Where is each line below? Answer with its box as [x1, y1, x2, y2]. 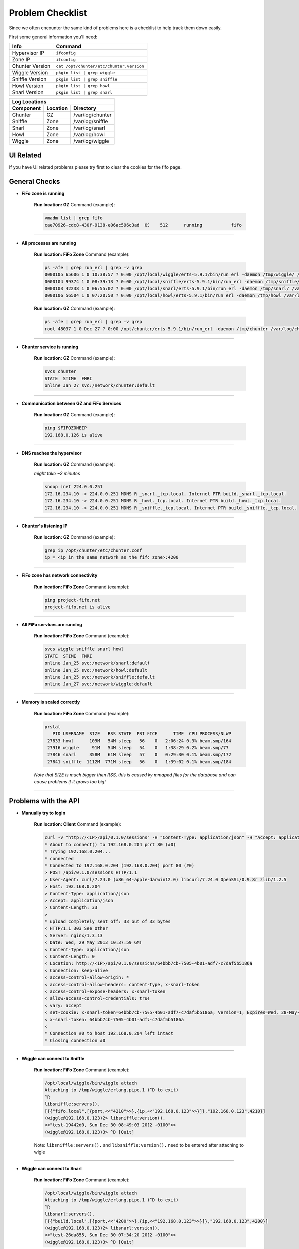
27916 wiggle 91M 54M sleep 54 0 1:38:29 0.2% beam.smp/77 [47, 745, 229, 750]
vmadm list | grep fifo [44, 215, 103, 221]
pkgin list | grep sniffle [56, 76, 117, 82]
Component [12, 105, 41, 112]
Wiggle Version [12, 69, 48, 76]
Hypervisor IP [12, 50, 45, 57]
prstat [44, 724, 61, 729]
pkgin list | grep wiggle [56, 70, 115, 75]
